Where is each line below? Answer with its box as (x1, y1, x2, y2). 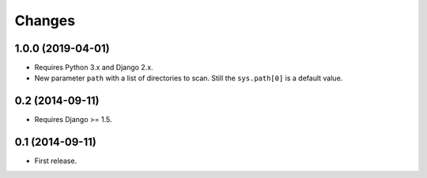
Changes (14, 12, 75, 29)
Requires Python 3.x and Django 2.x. (34, 63, 153, 72)
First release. (34, 156, 77, 165)
